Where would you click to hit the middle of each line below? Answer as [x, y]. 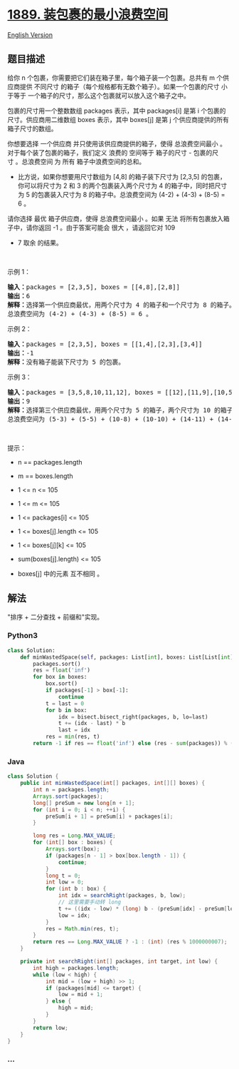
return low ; [51, 1028]
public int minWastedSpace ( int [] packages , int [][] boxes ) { [113, 783]
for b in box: [66, 710]
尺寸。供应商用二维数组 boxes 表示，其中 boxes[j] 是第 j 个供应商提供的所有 [118, 119]
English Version [30, 35]
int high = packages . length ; [76, 968]
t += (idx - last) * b [92, 724]
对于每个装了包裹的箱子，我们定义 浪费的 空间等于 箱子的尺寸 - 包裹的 [110, 152]
